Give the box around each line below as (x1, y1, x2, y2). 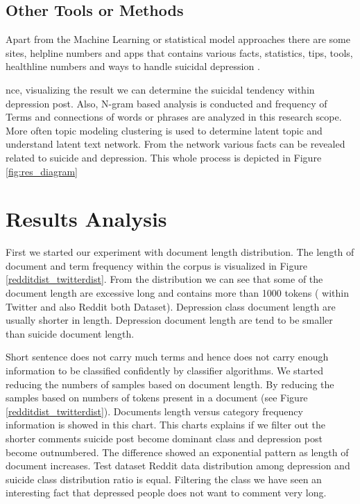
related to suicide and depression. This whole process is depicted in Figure (6, 150, 322, 164)
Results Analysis (6, 205, 167, 233)
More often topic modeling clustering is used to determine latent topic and (6, 123, 323, 137)
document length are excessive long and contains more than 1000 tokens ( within (6, 286, 350, 300)
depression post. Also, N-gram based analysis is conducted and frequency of (6, 96, 327, 110)
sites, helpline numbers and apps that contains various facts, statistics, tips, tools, (6, 45, 353, 60)
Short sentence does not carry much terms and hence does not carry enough (6, 349, 329, 364)
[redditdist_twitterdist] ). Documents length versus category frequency (6, 403, 303, 418)
